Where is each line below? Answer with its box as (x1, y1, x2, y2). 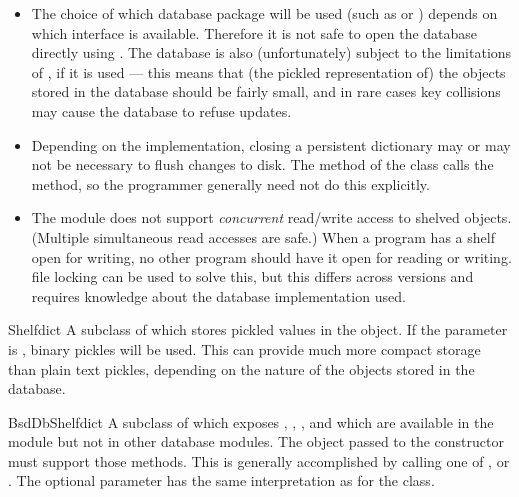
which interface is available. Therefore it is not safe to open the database (31, 22, 478, 43)
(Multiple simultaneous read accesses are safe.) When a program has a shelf (31, 226, 495, 247)
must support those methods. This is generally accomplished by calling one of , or (8, 450, 510, 471)
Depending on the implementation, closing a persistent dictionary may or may (31, 134, 511, 155)
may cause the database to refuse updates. (31, 100, 292, 121)
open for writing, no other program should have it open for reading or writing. (31, 246, 512, 267)
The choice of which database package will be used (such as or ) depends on (31, 3, 498, 23)
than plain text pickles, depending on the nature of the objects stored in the (8, 358, 475, 379)
